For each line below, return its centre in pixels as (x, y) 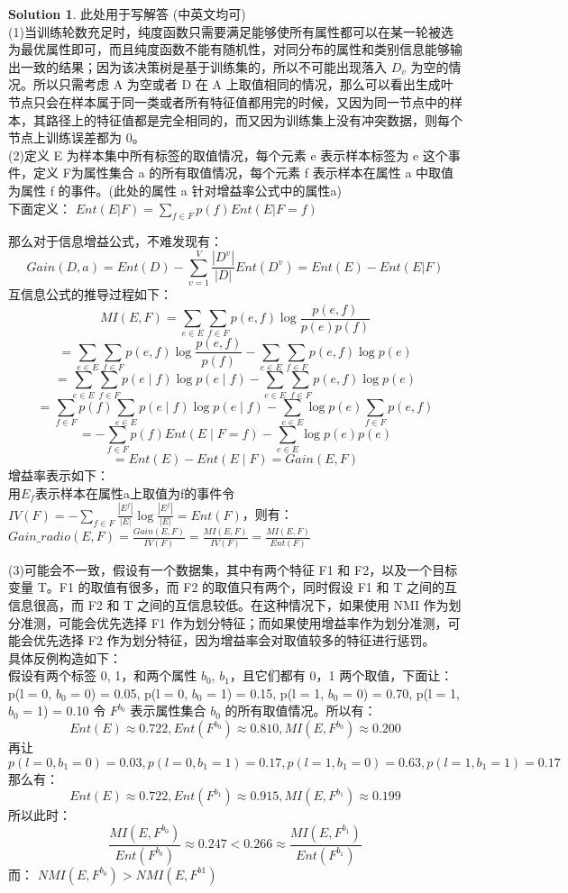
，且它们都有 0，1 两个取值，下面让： (341, 675)
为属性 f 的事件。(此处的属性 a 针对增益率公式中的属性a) (175, 190)
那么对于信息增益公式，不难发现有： (115, 241)
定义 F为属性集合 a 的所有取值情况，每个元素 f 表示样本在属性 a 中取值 (243, 173)
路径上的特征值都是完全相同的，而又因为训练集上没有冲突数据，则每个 (254, 119)
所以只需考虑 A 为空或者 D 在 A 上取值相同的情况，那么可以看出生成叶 (243, 84)
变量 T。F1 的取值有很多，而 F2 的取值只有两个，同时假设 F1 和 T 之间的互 (233, 587)
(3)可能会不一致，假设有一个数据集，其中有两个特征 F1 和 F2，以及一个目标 (233, 569)
